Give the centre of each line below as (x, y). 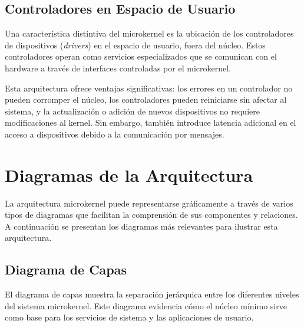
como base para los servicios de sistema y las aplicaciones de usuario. (129, 317)
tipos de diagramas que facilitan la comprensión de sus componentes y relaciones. (151, 215)
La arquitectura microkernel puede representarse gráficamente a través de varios (149, 203)
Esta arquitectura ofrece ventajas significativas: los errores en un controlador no (149, 88)
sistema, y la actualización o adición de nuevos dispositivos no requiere (132, 111)
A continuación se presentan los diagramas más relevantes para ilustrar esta (141, 226)
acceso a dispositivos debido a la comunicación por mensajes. (115, 134)
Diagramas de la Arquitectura (129, 174)
